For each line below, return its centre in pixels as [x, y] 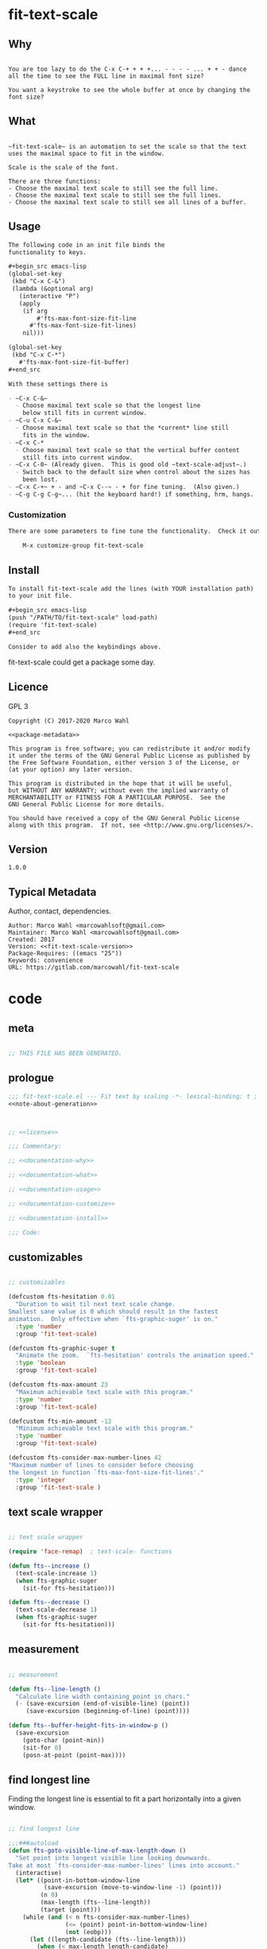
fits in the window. [56, 435]
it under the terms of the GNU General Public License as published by [129, 756]
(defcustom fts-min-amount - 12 [60, 1421]
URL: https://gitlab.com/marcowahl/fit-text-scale [94, 967]
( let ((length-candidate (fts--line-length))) [108, 1939]
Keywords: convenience [46, 961]
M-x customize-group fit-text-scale [83, 545]
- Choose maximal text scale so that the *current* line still [122, 428]
